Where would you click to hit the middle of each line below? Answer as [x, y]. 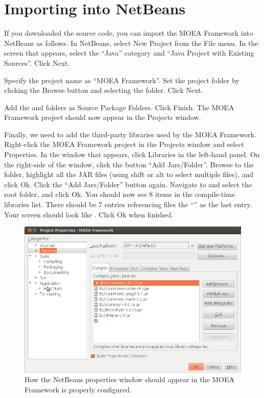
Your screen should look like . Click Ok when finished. [89, 214]
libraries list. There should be [50, 204]
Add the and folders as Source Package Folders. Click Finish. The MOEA [119, 107]
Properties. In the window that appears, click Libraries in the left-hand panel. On [132, 154]
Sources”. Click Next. [37, 63]
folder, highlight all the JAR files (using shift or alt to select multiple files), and [129, 174]
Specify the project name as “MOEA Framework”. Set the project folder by [122, 80]
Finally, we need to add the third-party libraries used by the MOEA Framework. [130, 134]
